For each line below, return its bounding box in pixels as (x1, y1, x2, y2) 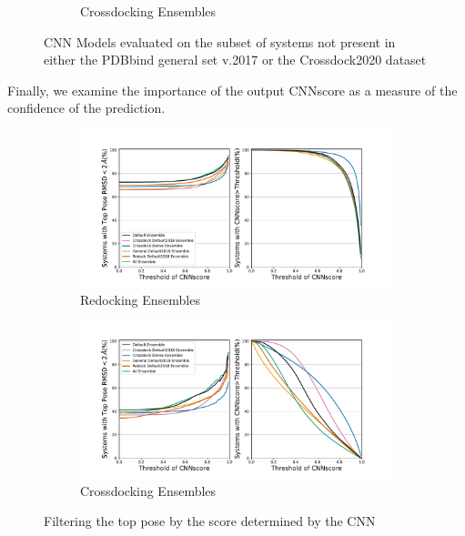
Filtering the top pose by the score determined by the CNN (44, 511, 376, 531)
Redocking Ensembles (80, 289, 200, 308)
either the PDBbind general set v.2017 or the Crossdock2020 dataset (44, 50, 427, 69)
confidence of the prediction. (7, 98, 166, 117)
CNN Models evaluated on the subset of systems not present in (44, 32, 396, 51)
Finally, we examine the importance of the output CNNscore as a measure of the (7, 80, 458, 99)
